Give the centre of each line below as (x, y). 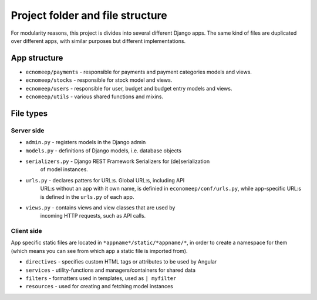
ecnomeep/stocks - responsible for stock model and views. (99, 80)
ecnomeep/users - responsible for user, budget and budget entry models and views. (129, 88)
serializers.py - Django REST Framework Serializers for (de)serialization (118, 161)
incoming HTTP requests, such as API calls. (93, 216)
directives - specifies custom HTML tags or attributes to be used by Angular (121, 262)
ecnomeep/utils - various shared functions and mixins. (95, 96)
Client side (26, 231)
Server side (28, 131)
